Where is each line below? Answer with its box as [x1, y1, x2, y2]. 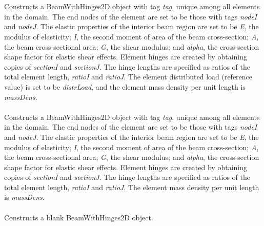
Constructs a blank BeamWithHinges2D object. [4, 212, 153, 222]
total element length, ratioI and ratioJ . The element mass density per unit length [4, 181, 259, 192]
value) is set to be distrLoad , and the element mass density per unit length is [4, 81, 246, 92]
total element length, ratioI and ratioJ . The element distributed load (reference [4, 71, 253, 82]
